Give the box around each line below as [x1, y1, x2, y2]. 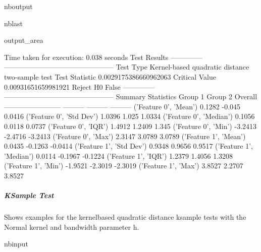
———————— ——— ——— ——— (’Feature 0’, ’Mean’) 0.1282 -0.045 [4, 101, 241, 111]
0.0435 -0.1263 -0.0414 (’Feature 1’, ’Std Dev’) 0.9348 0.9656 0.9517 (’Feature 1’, [4, 141, 253, 151]
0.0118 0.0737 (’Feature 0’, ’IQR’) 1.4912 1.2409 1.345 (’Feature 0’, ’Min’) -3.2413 [4, 120, 257, 131]
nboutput [4, 1, 33, 11]
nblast [4, 18, 23, 28]
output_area [4, 35, 43, 45]
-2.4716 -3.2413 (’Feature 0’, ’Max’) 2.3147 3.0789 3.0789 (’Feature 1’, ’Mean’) [4, 131, 246, 141]
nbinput [4, 238, 28, 249]
